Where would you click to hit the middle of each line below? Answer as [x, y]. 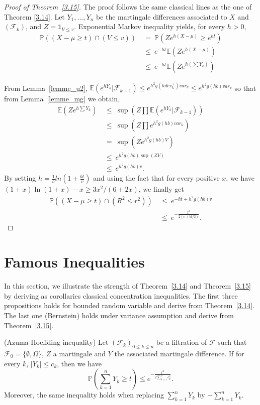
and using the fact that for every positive [156, 178]
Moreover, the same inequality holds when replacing [84, 395]
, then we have [79, 363]
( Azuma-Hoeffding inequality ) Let [56, 342]
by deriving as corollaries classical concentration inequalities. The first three [121, 295]
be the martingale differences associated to [161, 16]
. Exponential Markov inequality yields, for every [150, 26]
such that [232, 342]
